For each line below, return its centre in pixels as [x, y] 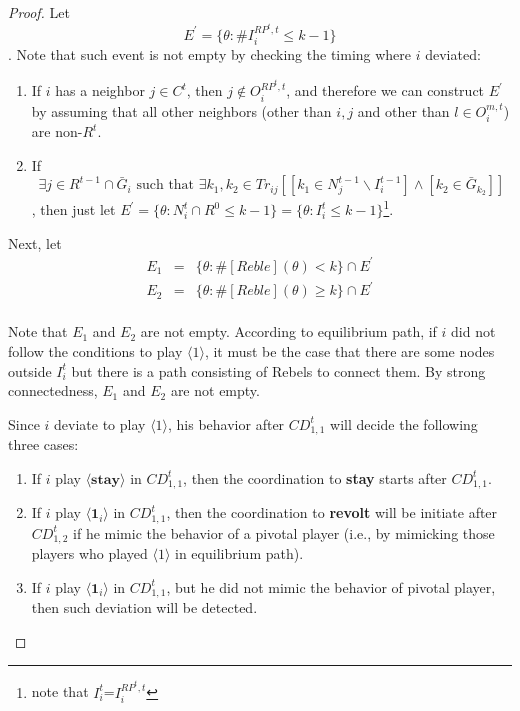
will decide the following [404, 423]
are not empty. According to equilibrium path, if [288, 331]
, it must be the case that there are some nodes [349, 350]
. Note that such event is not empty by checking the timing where [210, 54]
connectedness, [53, 390]
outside [30, 370]
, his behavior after [226, 423]
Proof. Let [39, 12]
